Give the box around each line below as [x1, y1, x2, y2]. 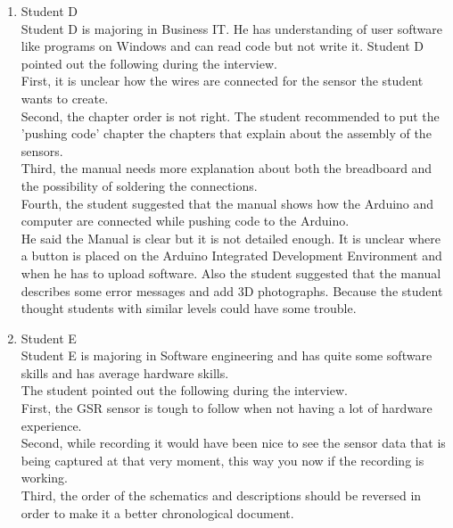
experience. [21, 416, 82, 434]
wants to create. [21, 88, 109, 107]
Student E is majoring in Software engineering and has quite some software [21, 346, 432, 365]
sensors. [21, 141, 63, 160]
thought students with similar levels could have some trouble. [21, 299, 357, 318]
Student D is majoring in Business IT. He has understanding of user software [21, 19, 442, 37]
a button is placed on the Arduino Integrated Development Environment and [21, 246, 442, 265]
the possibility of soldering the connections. [21, 176, 258, 194]
